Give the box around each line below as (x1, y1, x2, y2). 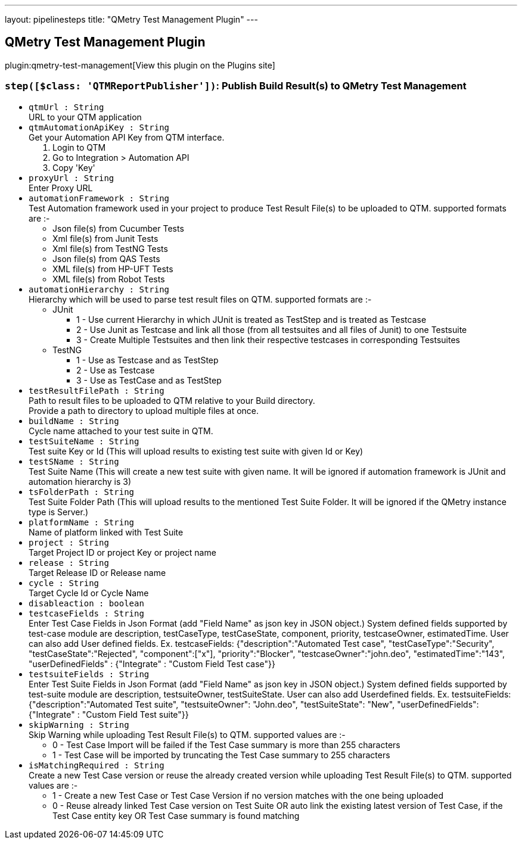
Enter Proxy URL (29, 182, 93, 193)
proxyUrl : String (29, 173, 114, 183)
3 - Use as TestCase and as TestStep (76, 375, 222, 385)
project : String (29, 537, 109, 547)
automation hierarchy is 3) (29, 476, 132, 487)
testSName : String (29, 456, 119, 466)
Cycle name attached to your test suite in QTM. (29, 425, 213, 436)
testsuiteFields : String (29, 669, 150, 679)
